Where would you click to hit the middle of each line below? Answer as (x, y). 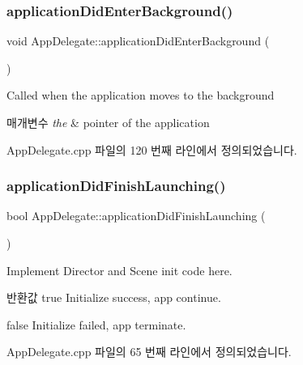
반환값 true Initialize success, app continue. (114, 297)
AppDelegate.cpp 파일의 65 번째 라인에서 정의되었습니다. (149, 352)
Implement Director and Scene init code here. (119, 270)
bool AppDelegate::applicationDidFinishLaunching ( (136, 216)
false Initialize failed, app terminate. (96, 324)
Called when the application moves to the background (141, 95)
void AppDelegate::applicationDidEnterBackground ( (138, 41)
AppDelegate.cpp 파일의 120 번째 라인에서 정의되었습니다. (152, 149)
